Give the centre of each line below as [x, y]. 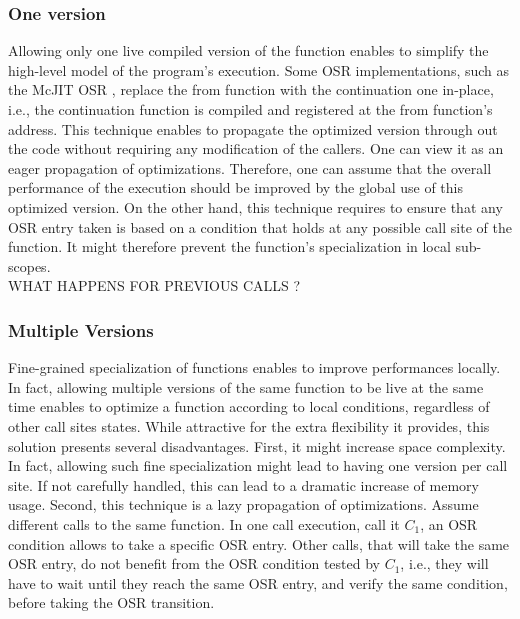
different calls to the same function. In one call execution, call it [204, 523]
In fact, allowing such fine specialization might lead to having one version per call [258, 465]
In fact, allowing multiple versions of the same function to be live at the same [246, 386]
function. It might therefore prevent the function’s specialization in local [229, 246]
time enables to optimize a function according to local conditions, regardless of [249, 406]
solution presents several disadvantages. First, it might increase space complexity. [257, 445]
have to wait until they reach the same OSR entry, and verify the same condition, [258, 582]
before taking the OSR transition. [111, 602]
